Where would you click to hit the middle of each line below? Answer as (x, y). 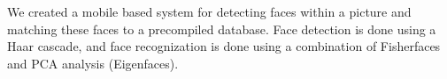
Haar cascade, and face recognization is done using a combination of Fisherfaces (224, 46)
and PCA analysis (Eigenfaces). (93, 63)
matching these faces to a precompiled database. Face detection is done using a (222, 29)
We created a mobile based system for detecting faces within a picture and (209, 11)
